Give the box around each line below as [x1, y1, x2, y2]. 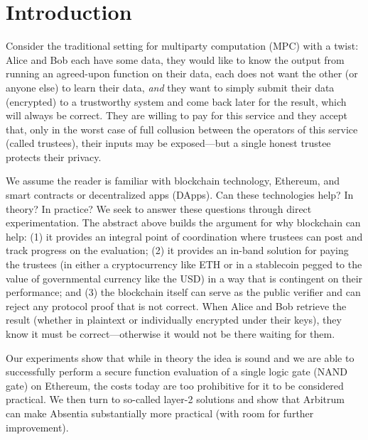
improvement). [6, 419, 69, 434]
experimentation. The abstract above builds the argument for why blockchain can [6, 215, 361, 230]
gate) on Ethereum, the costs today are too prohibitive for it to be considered [6, 378, 344, 392]
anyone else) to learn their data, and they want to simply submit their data [6, 79, 335, 94]
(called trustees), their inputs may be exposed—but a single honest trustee [6, 136, 331, 150]
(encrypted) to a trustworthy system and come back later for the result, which [6, 94, 347, 109]
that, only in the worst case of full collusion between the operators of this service [6, 121, 358, 136]
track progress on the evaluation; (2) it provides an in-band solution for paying [6, 243, 349, 258]
